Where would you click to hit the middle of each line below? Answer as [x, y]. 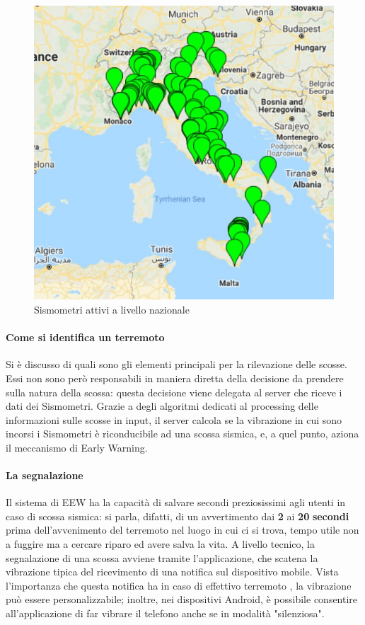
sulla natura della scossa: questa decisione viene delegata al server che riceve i [174, 392]
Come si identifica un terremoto [85, 337]
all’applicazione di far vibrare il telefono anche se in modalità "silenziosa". [165, 613]
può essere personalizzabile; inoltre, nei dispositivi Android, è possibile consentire [182, 599]
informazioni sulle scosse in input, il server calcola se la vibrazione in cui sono [174, 419]
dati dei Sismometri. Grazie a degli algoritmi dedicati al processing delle [162, 406]
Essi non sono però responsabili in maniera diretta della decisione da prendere [175, 378]
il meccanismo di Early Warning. [77, 447]
